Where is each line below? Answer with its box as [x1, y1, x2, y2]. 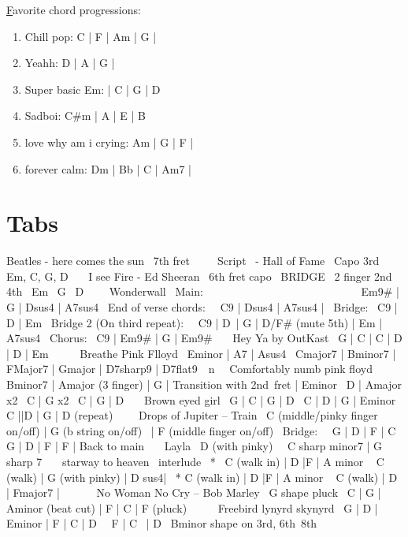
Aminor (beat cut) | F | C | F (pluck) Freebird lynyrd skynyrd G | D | [6, 499, 378, 516]
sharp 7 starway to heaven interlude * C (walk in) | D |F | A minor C [6, 453, 384, 469]
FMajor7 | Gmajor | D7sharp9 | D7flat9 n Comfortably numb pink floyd [6, 360, 373, 377]
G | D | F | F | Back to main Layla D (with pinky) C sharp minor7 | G [6, 438, 383, 454]
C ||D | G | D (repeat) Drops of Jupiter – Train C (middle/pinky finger [6, 407, 378, 423]
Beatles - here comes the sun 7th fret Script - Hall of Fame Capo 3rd [6, 252, 380, 269]
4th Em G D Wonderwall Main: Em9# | [6, 283, 399, 300]
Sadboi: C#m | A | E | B [24, 107, 147, 124]
